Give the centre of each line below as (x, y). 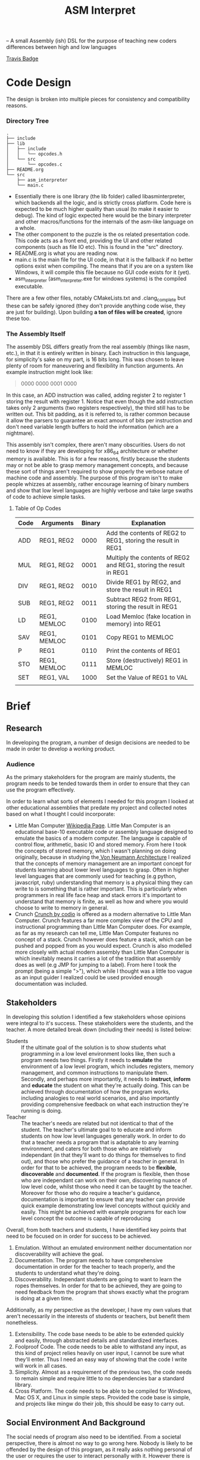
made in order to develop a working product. (61, 749)
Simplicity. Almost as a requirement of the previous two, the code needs (103, 1372)
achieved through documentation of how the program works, (96, 1092)
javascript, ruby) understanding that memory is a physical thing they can (104, 883)
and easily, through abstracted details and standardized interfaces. (97, 1340)
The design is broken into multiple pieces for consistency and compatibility (98, 99)
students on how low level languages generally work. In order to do (103, 1136)
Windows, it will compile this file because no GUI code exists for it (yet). (103, 272)
